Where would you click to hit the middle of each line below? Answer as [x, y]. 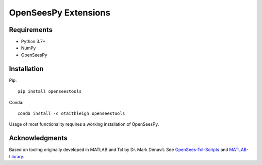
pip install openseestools [50, 91]
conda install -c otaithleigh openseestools [72, 113]
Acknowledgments [38, 138]
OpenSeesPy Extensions [60, 13]
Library [16, 156]
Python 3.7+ [33, 42]
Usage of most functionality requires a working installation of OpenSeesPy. [84, 124]
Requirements [31, 30]
